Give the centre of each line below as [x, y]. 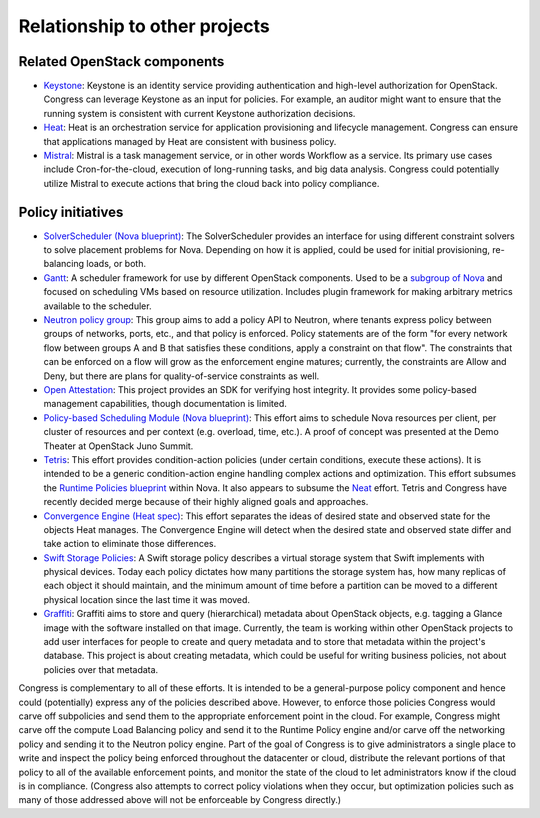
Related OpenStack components [121, 61]
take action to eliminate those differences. [130, 544]
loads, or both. [116, 264]
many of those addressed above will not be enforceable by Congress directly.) [180, 800]
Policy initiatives [71, 211]
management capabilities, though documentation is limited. [165, 404]
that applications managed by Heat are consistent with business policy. [190, 141]
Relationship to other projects [144, 26]
